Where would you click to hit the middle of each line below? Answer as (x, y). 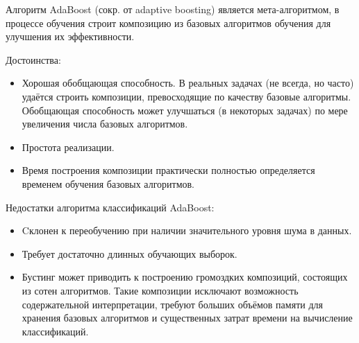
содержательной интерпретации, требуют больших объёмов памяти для (172, 304)
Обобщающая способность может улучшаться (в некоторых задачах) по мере (185, 110)
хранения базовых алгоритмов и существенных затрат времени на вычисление (187, 318)
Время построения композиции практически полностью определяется (168, 170)
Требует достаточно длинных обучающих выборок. (130, 253)
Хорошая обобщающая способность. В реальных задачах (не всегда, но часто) (188, 83)
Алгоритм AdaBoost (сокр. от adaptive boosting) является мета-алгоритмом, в (173, 9)
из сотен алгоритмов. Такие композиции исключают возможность (160, 290)
